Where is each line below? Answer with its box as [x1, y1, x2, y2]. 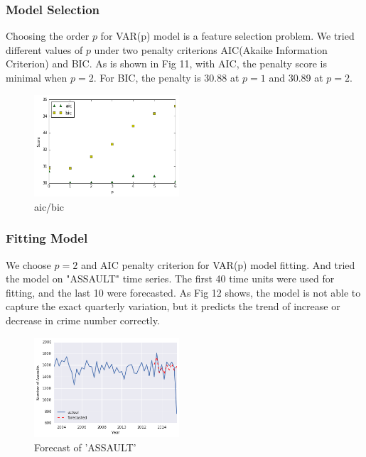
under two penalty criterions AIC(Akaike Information [94, 42, 328, 57]
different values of [6, 42, 83, 57]
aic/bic [34, 199, 64, 214]
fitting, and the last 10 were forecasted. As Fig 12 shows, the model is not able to [6, 285, 361, 299]
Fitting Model [6, 229, 88, 247]
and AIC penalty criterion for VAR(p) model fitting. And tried [80, 257, 355, 272]
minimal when [6, 70, 68, 84]
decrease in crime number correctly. [6, 313, 160, 327]
